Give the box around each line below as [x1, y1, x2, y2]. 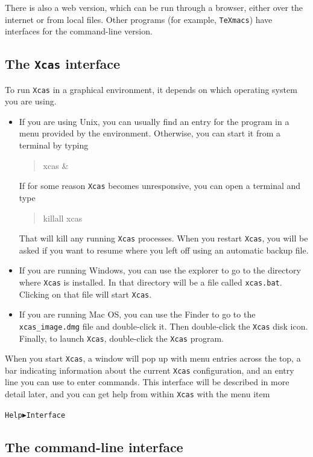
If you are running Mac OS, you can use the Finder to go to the [19, 308, 256, 321]
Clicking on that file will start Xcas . [19, 287, 152, 300]
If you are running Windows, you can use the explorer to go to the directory [19, 264, 301, 276]
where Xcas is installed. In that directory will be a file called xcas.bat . [19, 275, 282, 288]
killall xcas [43, 211, 83, 224]
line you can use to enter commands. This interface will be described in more [5, 376, 289, 388]
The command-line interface [5, 437, 183, 456]
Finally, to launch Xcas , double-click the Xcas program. [19, 331, 224, 344]
